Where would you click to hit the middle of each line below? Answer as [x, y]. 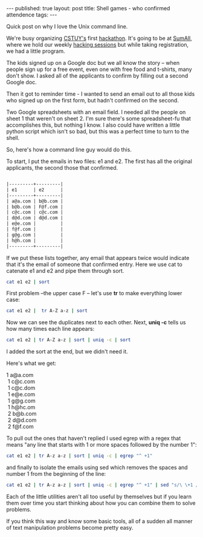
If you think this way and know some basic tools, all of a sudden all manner [100, 521]
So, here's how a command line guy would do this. [69, 149]
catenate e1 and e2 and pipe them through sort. [65, 270]
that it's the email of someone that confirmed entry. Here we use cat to [94, 264]
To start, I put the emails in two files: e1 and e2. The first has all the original [99, 161]
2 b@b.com [22, 414]
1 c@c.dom [21, 388]
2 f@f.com [21, 427]
